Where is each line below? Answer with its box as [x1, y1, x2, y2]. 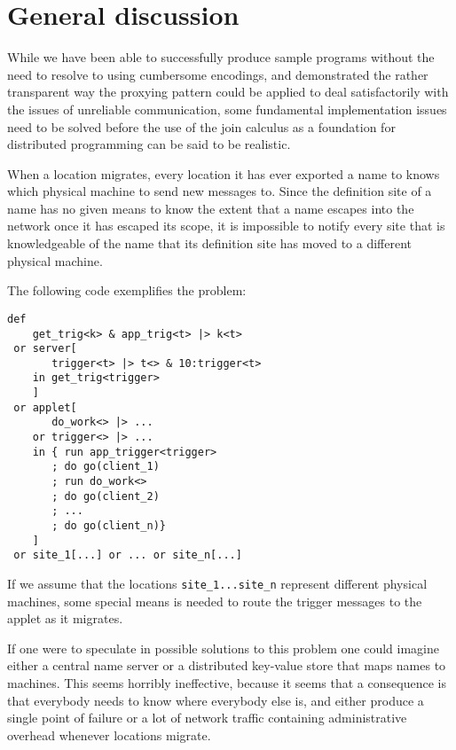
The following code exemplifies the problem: [7, 281, 247, 300]
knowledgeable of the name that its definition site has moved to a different [7, 234, 413, 253]
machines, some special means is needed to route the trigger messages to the [7, 591, 422, 610]
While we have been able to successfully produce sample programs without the [7, 48, 435, 66]
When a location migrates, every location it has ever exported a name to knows [7, 164, 440, 183]
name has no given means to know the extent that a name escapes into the [7, 199, 414, 217]
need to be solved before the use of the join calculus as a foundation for [7, 117, 396, 136]
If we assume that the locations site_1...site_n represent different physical [7, 574, 428, 592]
